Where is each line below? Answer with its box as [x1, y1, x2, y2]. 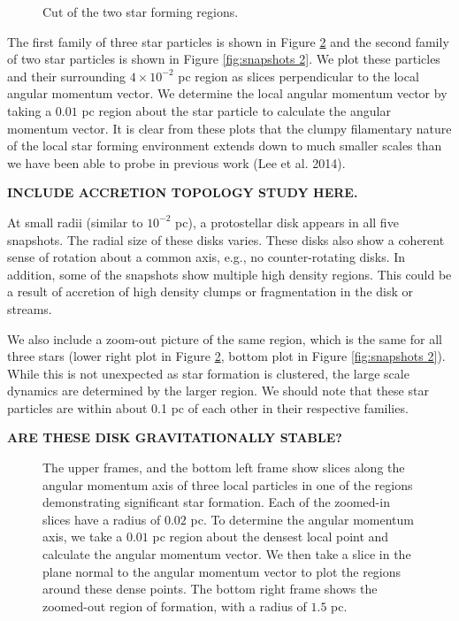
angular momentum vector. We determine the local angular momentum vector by [7, 84, 448, 103]
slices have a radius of [42, 510, 161, 528]
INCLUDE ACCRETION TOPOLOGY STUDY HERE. [7, 183, 358, 202]
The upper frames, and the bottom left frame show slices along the [42, 458, 405, 477]
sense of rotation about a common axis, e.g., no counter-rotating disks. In [7, 248, 406, 266]
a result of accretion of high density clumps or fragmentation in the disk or [7, 282, 414, 301]
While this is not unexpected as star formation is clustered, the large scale [7, 364, 409, 382]
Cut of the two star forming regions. [42, 3, 239, 20]
